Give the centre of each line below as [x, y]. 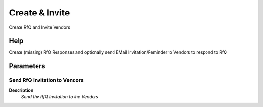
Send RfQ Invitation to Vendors [46, 80]
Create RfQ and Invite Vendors [40, 27]
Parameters [27, 66]
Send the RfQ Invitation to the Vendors [60, 97]
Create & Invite [39, 13]
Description [21, 90]
